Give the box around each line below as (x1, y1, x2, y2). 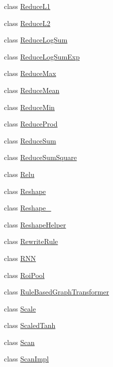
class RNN (4, 252, 36, 263)
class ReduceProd (4, 118, 58, 129)
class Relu (4, 168, 35, 179)
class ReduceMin (4, 101, 55, 112)
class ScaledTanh (4, 320, 56, 330)
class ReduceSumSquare (4, 152, 77, 162)
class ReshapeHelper (4, 219, 66, 229)
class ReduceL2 (4, 17, 51, 28)
